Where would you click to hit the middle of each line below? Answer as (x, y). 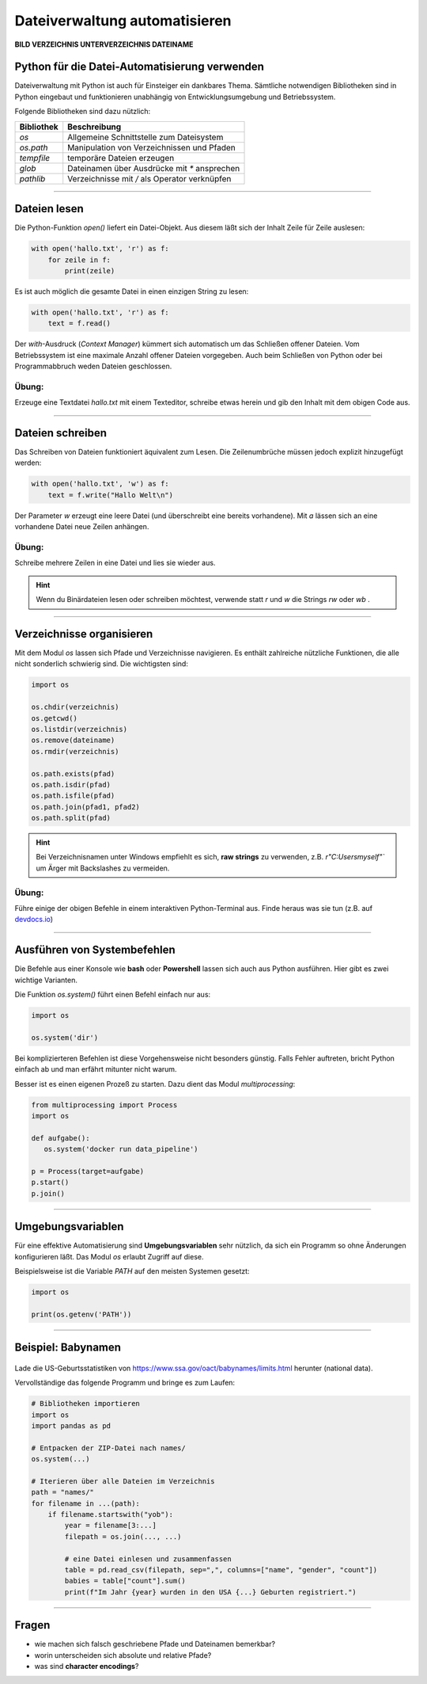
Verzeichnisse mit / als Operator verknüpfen (149, 178)
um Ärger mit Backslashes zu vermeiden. (103, 868)
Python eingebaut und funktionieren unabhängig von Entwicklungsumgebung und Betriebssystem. (175, 97)
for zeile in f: (79, 260)
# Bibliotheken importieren (85, 1404)
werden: (28, 463)
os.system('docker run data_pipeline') (121, 1149)
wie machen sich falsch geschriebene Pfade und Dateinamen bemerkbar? (155, 1644)
